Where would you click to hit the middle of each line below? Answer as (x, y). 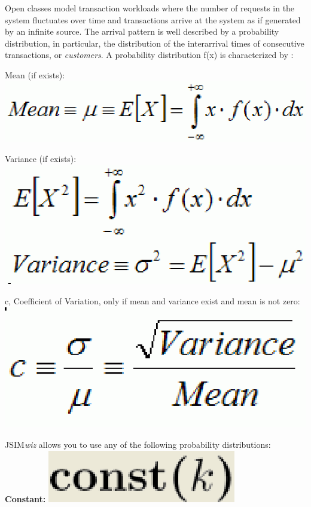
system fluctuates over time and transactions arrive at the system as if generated (153, 19)
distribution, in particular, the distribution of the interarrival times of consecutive (155, 43)
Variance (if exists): (41, 159)
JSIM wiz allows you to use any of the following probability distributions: (138, 444)
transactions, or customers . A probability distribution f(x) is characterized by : (149, 55)
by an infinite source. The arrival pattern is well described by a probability (142, 31)
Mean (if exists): (35, 74)
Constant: (25, 498)
